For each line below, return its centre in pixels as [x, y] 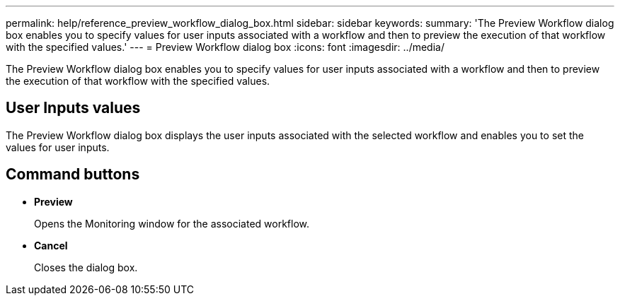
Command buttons [73, 175]
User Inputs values [73, 108]
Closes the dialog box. [86, 267]
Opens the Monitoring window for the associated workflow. [172, 223]
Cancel [51, 245]
